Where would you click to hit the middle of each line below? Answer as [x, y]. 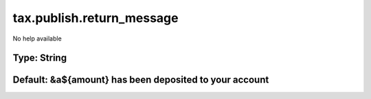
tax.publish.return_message [95, 18]
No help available [37, 38]
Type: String [40, 58]
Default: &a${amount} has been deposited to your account [141, 80]
